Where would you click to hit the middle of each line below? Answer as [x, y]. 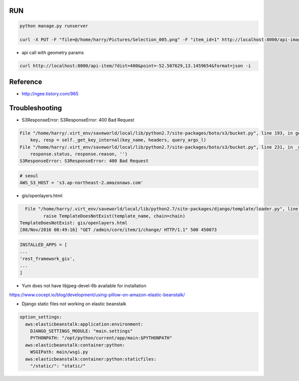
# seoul [29, 176]
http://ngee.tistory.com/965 [50, 94]
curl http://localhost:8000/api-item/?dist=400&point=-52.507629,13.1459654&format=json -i [135, 66]
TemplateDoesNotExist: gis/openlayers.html [74, 223]
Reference [26, 82]
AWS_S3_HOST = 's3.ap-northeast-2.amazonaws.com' [81, 183]
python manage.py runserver [54, 26]
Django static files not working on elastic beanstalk [74, 304]
